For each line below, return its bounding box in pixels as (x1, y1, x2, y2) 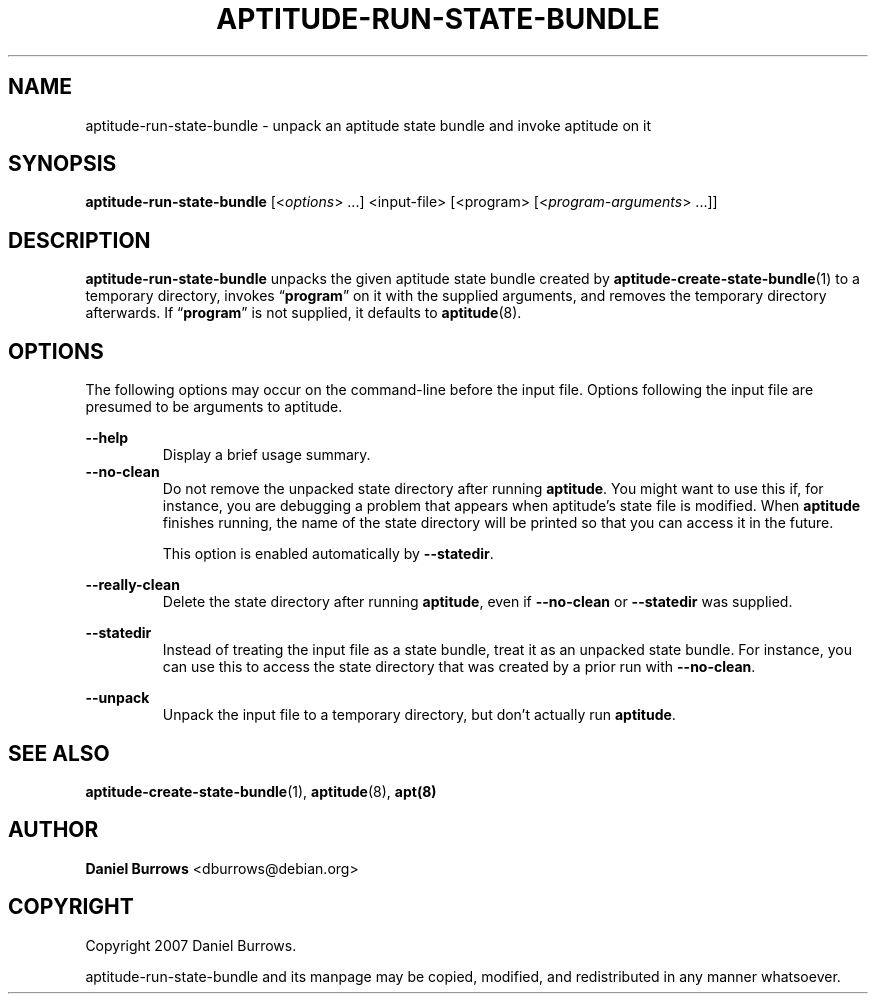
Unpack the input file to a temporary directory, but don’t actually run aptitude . (162, 706, 676, 724)
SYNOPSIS (8, 151, 117, 177)
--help (85, 429, 129, 447)
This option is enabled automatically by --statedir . (162, 545, 494, 563)
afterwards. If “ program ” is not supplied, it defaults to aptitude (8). (85, 304, 522, 322)
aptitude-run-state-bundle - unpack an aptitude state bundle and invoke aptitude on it (85, 116, 652, 134)
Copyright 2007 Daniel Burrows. (85, 936, 297, 954)
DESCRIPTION (8, 227, 151, 253)
